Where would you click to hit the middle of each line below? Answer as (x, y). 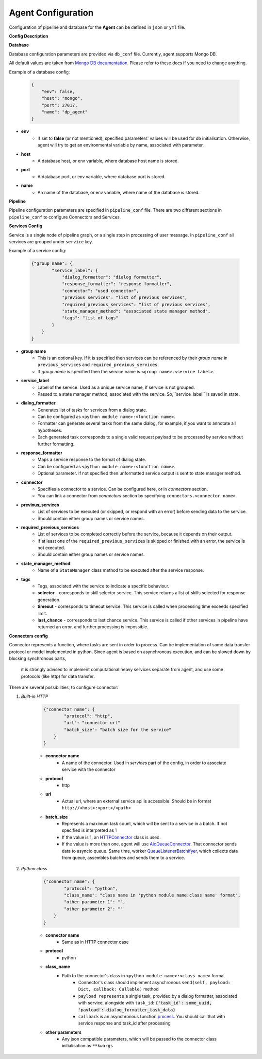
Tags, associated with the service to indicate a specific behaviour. (104, 586)
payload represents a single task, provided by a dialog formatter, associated (158, 996)
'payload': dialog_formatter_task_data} (127, 1010)
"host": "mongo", (62, 98)
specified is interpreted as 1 (90, 830)
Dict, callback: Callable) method (118, 989)
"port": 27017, (59, 105)
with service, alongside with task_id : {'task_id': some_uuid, (145, 1003)
